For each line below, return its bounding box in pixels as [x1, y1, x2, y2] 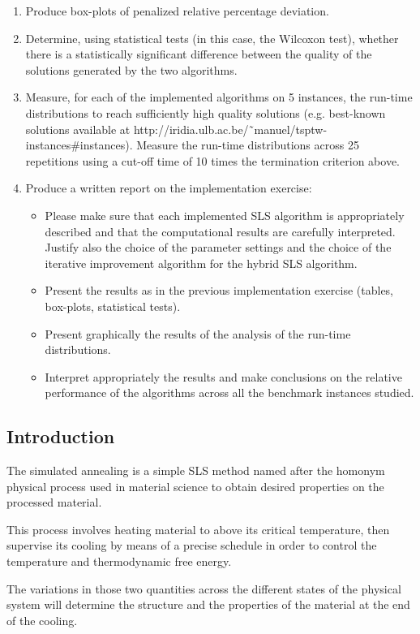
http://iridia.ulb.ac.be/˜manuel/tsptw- [133, 120, 328, 137]
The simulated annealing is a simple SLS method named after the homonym [6, 462, 385, 479]
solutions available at [25, 120, 131, 137]
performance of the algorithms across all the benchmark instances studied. [45, 384, 414, 401]
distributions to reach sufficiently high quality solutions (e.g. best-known [25, 104, 386, 121]
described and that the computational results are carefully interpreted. [45, 222, 396, 239]
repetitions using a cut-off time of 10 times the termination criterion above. [25, 152, 400, 169]
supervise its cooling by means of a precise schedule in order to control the [6, 537, 377, 554]
